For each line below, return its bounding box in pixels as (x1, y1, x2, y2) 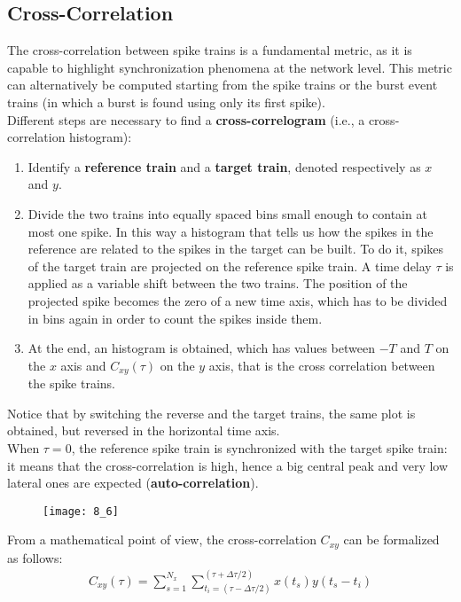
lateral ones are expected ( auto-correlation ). (7, 473, 259, 492)
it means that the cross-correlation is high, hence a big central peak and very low (7, 456, 449, 474)
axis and (60, 356, 106, 374)
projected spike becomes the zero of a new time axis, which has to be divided (27, 291, 448, 309)
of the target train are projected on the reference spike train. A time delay (27, 256, 432, 275)
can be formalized (343, 530, 440, 549)
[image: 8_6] (43, 504, 119, 518)
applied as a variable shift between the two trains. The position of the (27, 274, 408, 293)
